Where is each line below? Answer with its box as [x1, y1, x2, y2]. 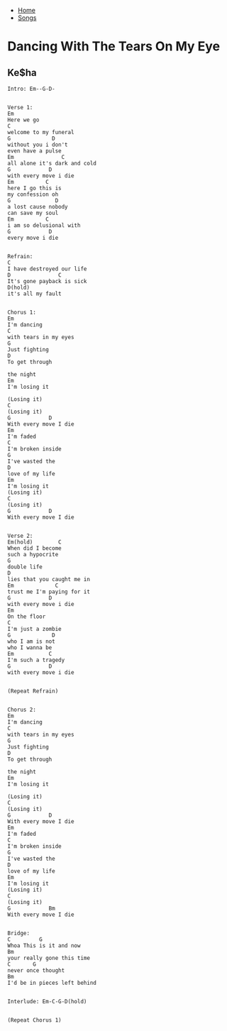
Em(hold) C [7, 539, 62, 546]
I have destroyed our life [7, 265, 87, 272]
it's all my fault [7, 290, 62, 297]
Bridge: [7, 930, 31, 937]
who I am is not [7, 638, 55, 645]
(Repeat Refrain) [7, 688, 59, 695]
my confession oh [7, 191, 59, 198]
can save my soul [7, 209, 59, 216]
